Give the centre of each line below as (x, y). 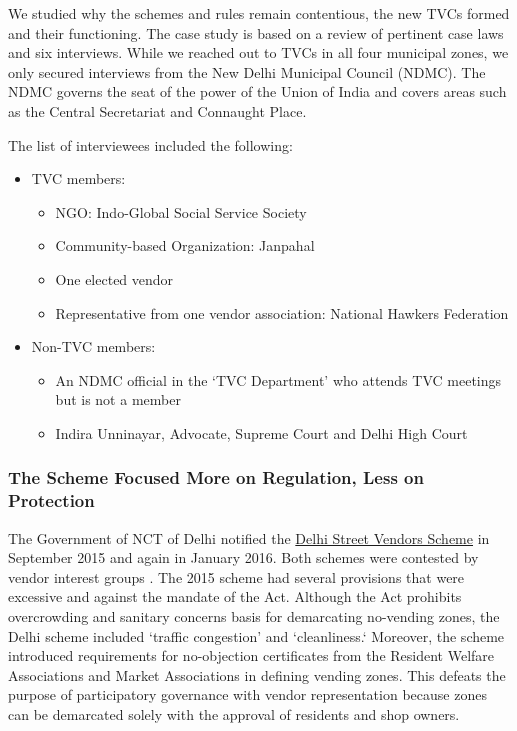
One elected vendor (114, 278)
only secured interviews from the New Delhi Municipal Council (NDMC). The (247, 71)
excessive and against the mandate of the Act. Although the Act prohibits (235, 596)
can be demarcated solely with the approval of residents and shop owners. (234, 713)
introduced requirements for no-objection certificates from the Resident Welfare (251, 655)
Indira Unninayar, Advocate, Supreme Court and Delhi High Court (261, 432)
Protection (51, 500)
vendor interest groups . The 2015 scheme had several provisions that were (236, 576)
